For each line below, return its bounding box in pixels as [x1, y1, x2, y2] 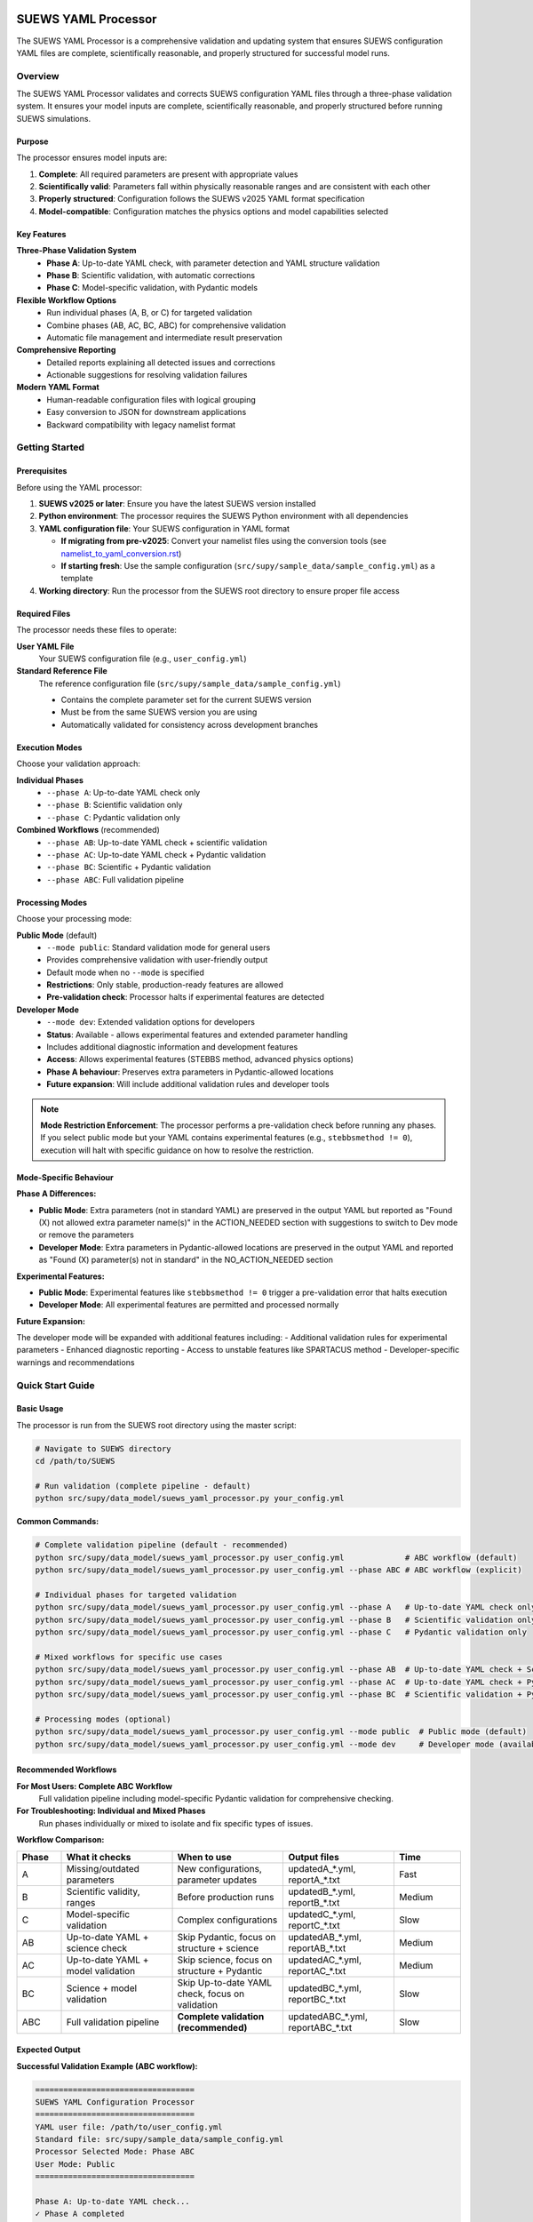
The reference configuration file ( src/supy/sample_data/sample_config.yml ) [38, 678, 341, 689]
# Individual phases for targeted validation [35, 1589, 237, 1600]
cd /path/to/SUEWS [35, 1456, 115, 1467]
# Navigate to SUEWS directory [35, 1443, 172, 1453]
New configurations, [177, 1862, 262, 1874]
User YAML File [16, 641, 75, 651]
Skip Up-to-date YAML [177, 1976, 273, 1988]
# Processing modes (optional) [35, 1714, 172, 1724]
